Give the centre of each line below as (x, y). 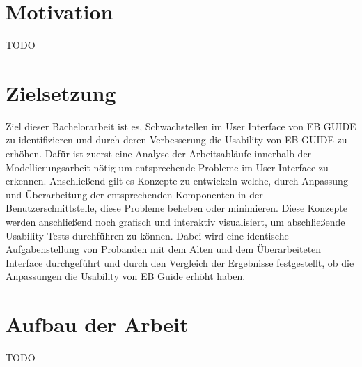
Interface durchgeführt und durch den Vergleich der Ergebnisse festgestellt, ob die (180, 262)
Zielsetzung (61, 92)
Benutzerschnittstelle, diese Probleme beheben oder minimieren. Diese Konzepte (177, 208)
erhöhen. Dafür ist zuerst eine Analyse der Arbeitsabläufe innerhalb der (159, 154)
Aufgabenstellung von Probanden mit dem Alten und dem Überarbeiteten (164, 249)
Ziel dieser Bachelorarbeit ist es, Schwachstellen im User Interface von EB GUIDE (181, 126)
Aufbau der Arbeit (97, 324)
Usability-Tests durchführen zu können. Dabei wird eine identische (147, 235)
